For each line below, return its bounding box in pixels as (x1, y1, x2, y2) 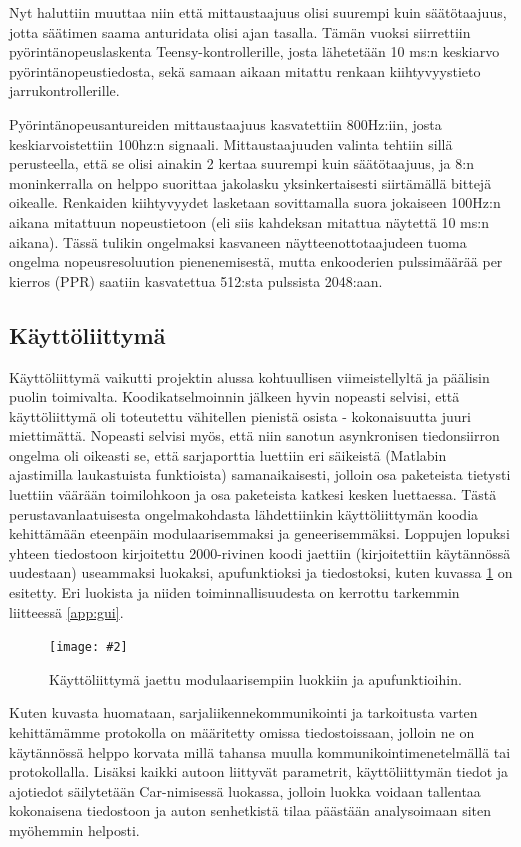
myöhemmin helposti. (9, 820, 140, 841)
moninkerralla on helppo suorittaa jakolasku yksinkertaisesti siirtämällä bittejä (9, 172, 492, 193)
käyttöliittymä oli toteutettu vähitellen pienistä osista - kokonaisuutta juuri (9, 405, 471, 426)
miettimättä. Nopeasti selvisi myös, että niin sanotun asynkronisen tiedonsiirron (9, 425, 500, 446)
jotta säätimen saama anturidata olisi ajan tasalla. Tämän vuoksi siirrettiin (9, 21, 471, 42)
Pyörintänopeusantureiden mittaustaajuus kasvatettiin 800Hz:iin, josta (9, 113, 442, 134)
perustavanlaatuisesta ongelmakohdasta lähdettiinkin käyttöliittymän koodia (9, 503, 479, 524)
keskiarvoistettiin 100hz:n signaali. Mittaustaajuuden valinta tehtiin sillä (9, 133, 453, 154)
